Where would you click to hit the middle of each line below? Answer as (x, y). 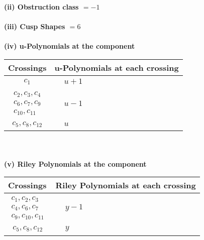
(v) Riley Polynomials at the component (75, 163)
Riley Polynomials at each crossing (126, 185)
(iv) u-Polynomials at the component (70, 46)
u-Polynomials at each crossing (117, 67)
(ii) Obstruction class (41, 7)
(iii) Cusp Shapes (35, 26)
